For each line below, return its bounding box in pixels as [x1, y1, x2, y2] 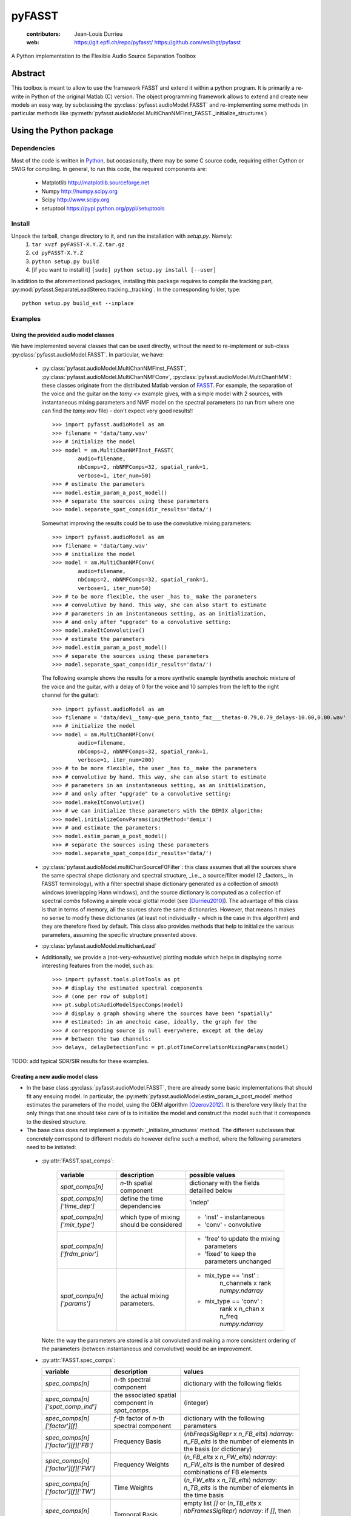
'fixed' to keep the [204, 1249, 256, 1258]
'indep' [189, 1198, 209, 1206]
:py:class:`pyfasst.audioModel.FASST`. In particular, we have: [11, 350, 164, 358]
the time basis [184, 1491, 224, 1499]
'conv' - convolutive [204, 1220, 261, 1229]
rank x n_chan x [219, 1304, 265, 1313]
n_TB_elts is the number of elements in [184, 1483, 294, 1492]
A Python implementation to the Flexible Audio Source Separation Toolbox [11, 52, 196, 60]
